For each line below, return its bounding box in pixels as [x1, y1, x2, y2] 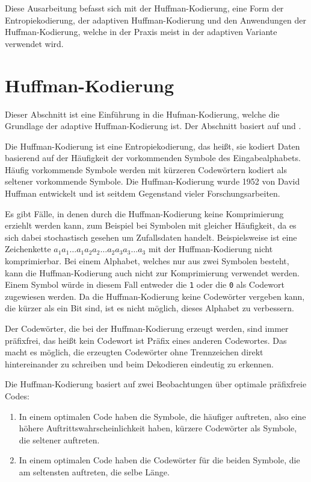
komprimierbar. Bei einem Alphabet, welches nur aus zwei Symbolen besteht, [5, 255, 289, 267]
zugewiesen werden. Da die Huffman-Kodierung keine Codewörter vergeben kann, [5, 290, 305, 302]
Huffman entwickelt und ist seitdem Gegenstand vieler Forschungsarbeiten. [5, 187, 280, 200]
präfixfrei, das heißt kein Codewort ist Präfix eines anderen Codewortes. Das [5, 334, 287, 346]
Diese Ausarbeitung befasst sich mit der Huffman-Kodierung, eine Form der [5, 2, 284, 14]
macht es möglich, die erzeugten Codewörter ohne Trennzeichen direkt [5, 346, 263, 358]
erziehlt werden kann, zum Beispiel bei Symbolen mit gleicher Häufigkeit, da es [5, 219, 297, 232]
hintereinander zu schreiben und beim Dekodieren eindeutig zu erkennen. [5, 357, 274, 370]
